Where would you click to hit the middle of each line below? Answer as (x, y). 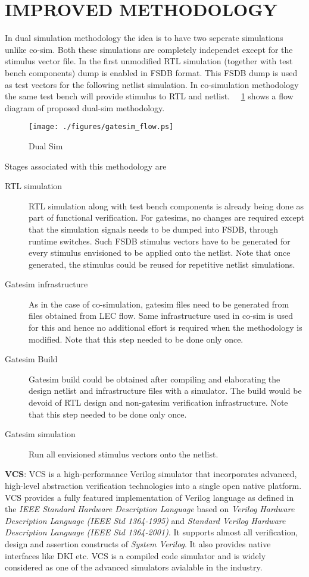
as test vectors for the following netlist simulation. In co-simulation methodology (152, 84)
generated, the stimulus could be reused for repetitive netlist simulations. (162, 264)
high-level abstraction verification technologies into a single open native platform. (153, 485)
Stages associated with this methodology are (86, 166)
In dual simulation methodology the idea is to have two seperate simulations (144, 38)
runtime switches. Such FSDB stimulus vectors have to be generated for (160, 241)
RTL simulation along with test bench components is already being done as (166, 206)
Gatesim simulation (40, 434)
